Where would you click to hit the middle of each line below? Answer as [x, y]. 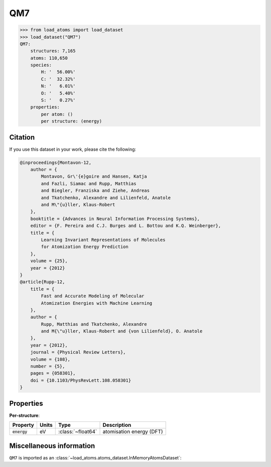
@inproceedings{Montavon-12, [56, 162]
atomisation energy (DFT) [133, 432]
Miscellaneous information [52, 446]
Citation [22, 137]
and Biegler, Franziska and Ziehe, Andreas [95, 191]
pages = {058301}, [53, 373]
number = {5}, [48, 366]
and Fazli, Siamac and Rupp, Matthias [89, 184]
